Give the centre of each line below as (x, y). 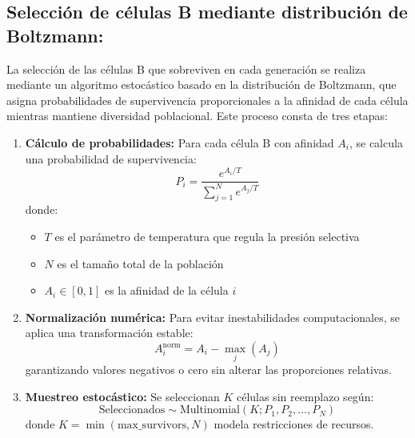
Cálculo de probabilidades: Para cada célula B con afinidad (180, 142)
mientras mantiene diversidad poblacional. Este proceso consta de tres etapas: (197, 116)
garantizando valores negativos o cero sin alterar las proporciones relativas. (208, 370)
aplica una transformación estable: (109, 333)
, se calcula (376, 142)
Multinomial (209, 410)
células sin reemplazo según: (305, 396)
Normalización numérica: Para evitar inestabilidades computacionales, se (213, 317)
